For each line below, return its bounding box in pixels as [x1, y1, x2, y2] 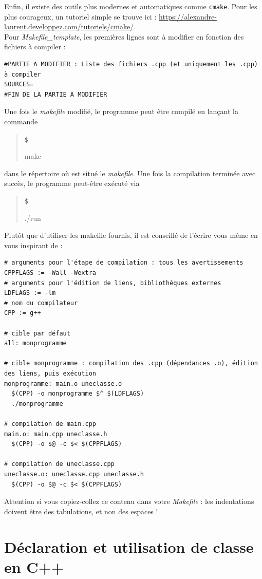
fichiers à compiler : [4, 41, 66, 52]
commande [4, 116, 38, 126]
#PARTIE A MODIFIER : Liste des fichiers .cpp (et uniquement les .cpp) [4, 61, 258, 68]
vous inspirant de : [4, 239, 63, 250]
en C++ [4, 556, 64, 577]
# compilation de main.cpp [4, 420, 96, 427]
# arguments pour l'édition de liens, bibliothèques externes [4, 279, 221, 287]
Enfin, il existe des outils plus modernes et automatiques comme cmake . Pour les [4, 1, 257, 11]
